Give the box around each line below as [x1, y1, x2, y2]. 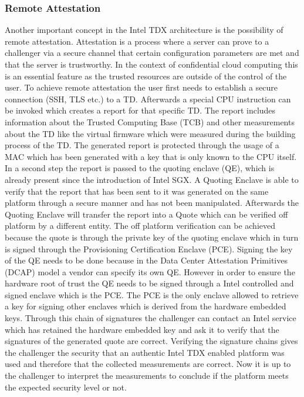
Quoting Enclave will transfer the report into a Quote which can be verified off [5, 208, 288, 220]
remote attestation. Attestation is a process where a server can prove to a [5, 35, 269, 47]
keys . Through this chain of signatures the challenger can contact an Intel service [5, 312, 296, 324]
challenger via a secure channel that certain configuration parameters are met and [5, 46, 299, 59]
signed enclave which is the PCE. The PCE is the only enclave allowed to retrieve [5, 288, 299, 301]
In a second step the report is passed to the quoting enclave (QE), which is [5, 162, 275, 174]
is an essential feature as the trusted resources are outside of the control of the [5, 69, 287, 82]
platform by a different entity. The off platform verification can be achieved [5, 219, 275, 232]
